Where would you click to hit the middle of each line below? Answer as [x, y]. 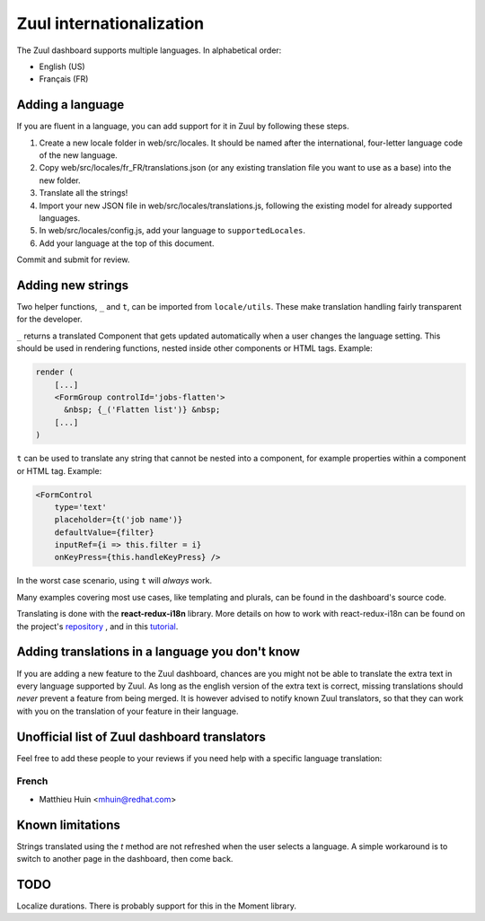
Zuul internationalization [110, 23]
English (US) [62, 66]
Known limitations [68, 825]
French [32, 781]
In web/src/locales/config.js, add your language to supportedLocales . [172, 231]
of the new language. [79, 155]
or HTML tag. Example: [59, 470]
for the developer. [49, 320]
